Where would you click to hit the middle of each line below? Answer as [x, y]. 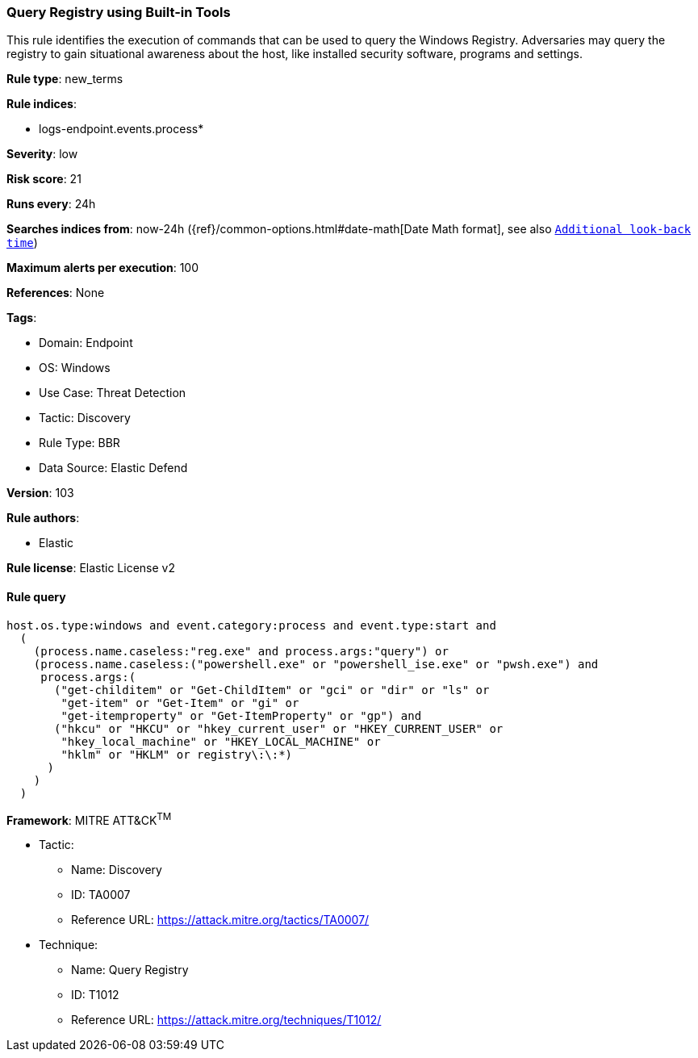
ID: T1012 [95, 995]
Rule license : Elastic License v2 [91, 568]
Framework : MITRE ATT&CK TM [89, 819]
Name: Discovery [117, 870]
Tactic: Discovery [85, 418]
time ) [22, 243]
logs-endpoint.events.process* [121, 129]
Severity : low [42, 154]
